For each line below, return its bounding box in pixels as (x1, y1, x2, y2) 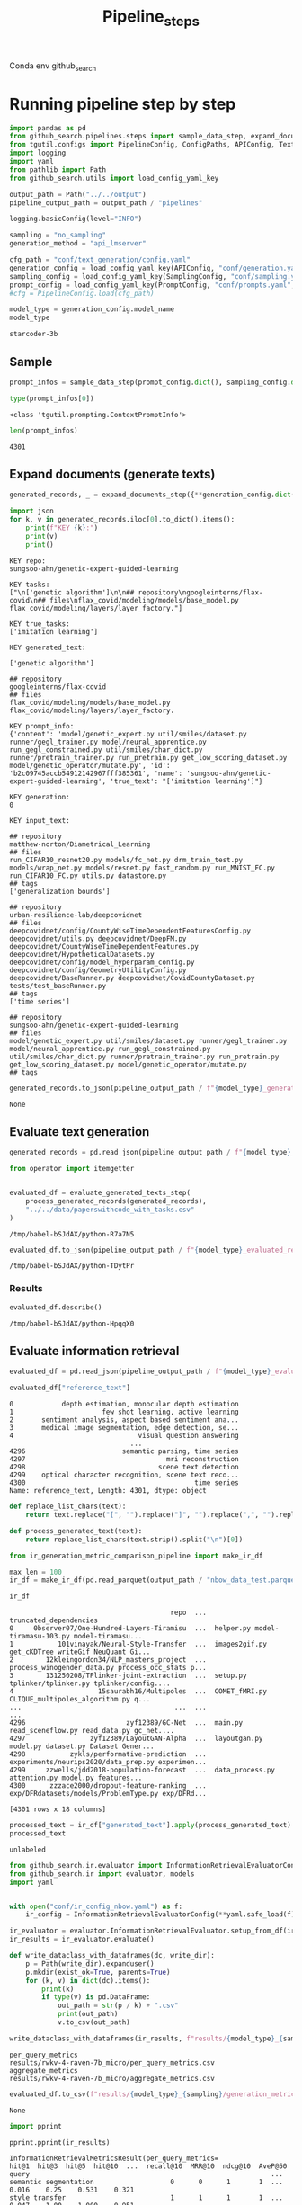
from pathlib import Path (9, 165, 106, 174)
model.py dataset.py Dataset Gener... (9, 1742, 155, 1751)
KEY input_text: (9, 816, 70, 825)
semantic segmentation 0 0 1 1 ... (9, 2178, 283, 2187)
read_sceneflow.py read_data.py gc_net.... (9, 1727, 175, 1736)
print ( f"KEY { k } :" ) (25, 523, 99, 532)
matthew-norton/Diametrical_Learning (9, 839, 151, 849)
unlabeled (9, 1845, 47, 1854)
